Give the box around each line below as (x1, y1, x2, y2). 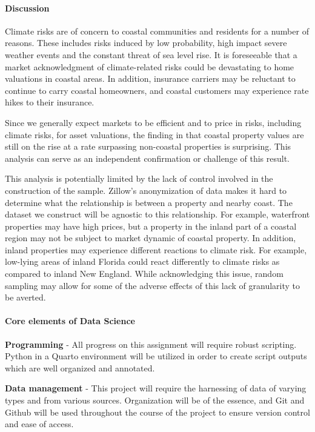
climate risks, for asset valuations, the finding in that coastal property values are (5, 128, 304, 141)
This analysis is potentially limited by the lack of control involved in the (5, 172, 273, 185)
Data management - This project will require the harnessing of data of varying (5, 382, 307, 394)
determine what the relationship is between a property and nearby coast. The (5, 196, 293, 208)
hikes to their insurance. (5, 96, 94, 108)
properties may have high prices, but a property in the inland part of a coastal (5, 219, 297, 232)
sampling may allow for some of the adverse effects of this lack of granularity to (5, 279, 300, 291)
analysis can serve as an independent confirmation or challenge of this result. (5, 151, 290, 164)
